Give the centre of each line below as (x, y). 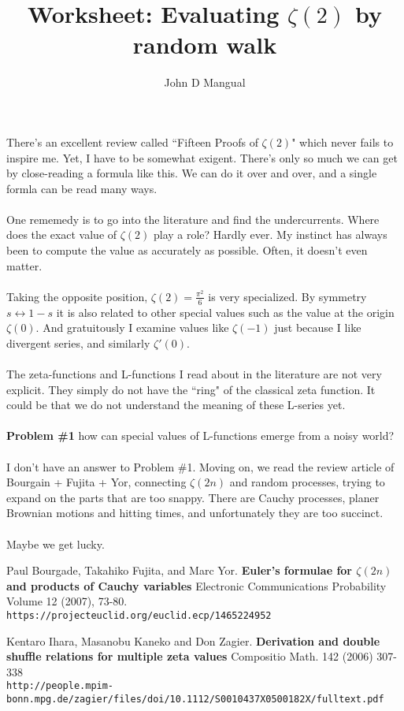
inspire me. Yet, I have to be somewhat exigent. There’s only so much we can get (202, 157)
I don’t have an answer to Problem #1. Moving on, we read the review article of (200, 466)
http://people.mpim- (60, 686)
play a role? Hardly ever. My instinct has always (270, 235)
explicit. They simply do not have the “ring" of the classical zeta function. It (191, 389)
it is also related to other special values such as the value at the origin (225, 312)
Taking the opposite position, (77, 296)
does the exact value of (62, 235)
